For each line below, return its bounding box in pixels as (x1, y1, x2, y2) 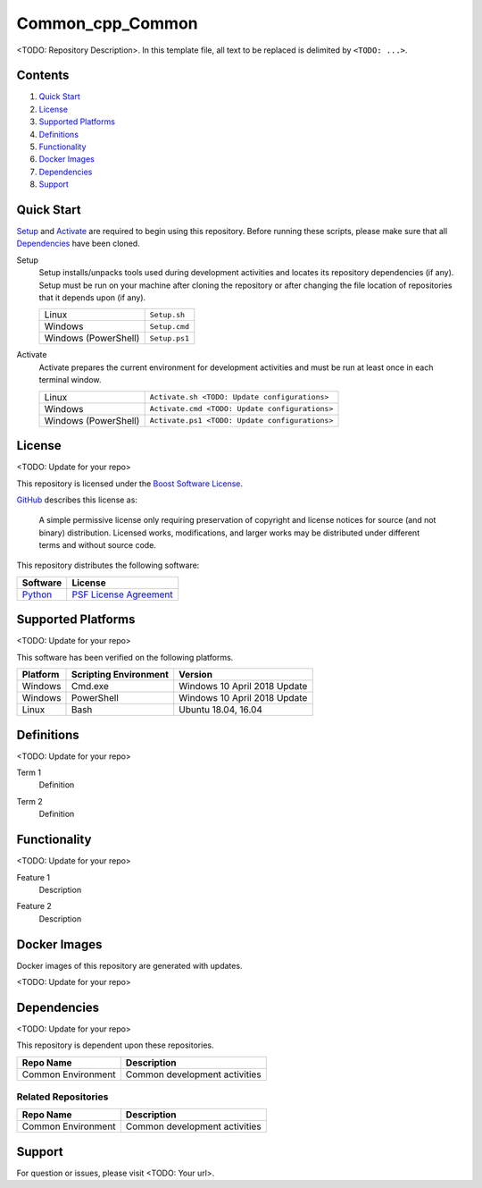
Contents (16, 68, 70, 83)
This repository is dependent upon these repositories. (16, 1040, 214, 1050)
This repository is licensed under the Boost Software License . (16, 478, 244, 489)
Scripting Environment (71, 669, 170, 681)
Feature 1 (16, 872, 51, 882)
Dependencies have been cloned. (16, 238, 140, 249)
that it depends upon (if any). (38, 292, 146, 303)
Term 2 (16, 796, 44, 806)
